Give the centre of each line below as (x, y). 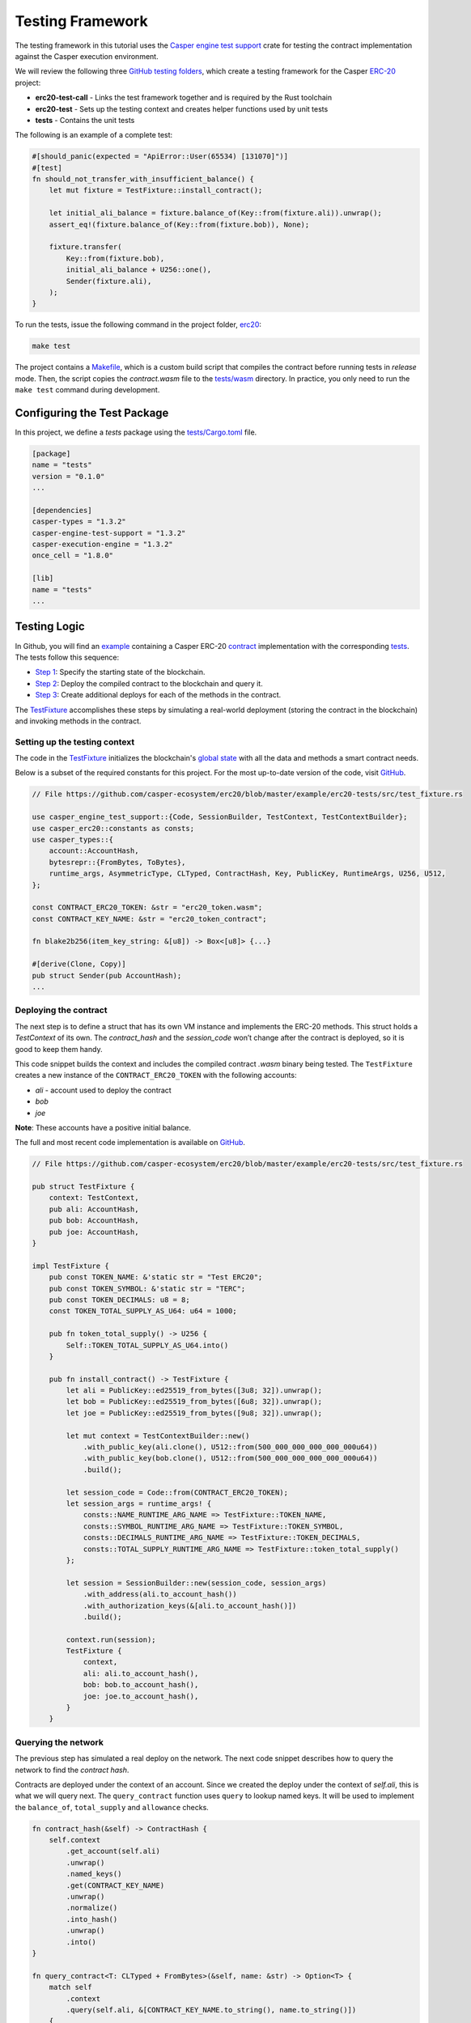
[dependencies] (62, 510)
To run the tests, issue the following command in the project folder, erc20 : (138, 324)
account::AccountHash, (94, 851)
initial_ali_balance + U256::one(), (139, 270)
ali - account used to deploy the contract (103, 1090)
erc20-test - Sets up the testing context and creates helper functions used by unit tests (182, 108)
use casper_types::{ (72, 839)
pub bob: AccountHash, (94, 1221)
